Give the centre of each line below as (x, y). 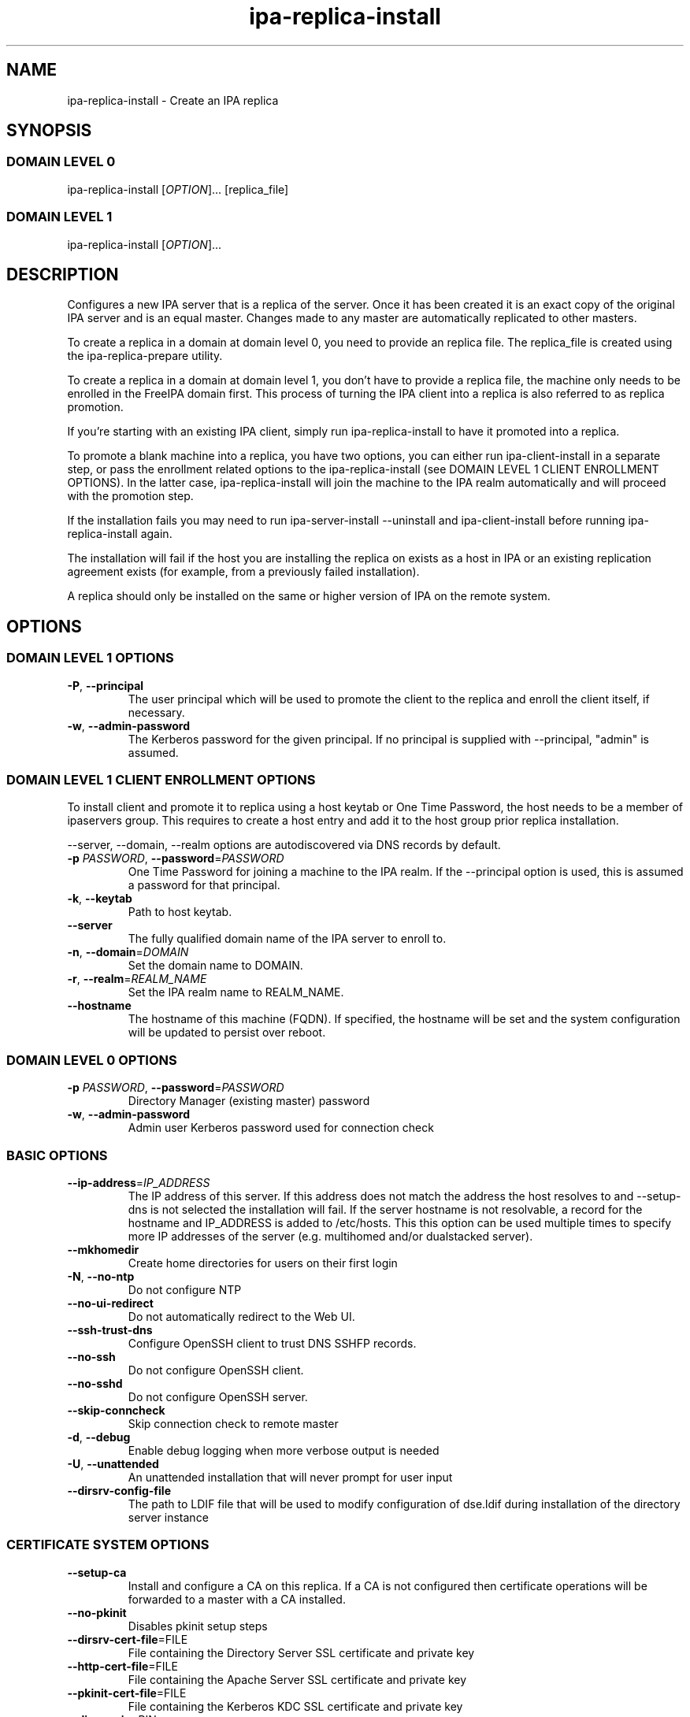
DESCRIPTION (63, 274)
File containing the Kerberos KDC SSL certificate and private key (295, 1706)
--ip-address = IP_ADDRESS (139, 1182)
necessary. (156, 712)
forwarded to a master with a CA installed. (237, 1599)
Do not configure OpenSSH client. (216, 1370)
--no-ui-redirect (110, 1303)
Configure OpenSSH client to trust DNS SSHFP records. (272, 1343)
